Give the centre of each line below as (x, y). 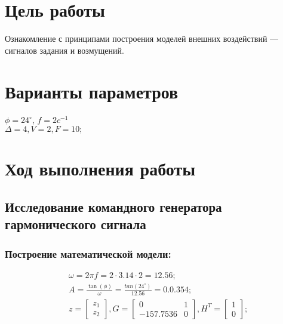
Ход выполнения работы (100, 169)
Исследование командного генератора (113, 206)
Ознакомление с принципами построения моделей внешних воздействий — (142, 38)
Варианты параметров (92, 91)
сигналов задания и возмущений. (64, 50)
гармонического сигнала (76, 224)
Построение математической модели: (88, 253)
